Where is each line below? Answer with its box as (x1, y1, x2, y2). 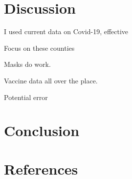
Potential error (4, 92, 48, 102)
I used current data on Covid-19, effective (4, 26, 129, 37)
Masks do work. (4, 59, 51, 69)
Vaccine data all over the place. (4, 75, 98, 85)
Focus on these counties (4, 42, 75, 53)
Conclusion (4, 120, 80, 140)
